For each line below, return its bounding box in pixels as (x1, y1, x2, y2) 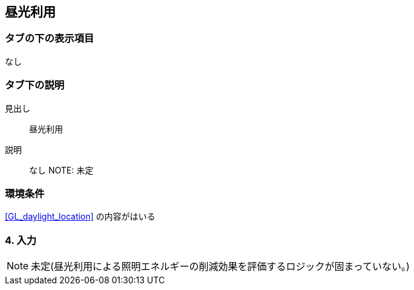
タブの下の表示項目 (5, 32, 94, 45)
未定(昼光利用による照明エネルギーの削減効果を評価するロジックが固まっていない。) (31, 260, 410, 273)
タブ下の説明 (5, 79, 65, 92)
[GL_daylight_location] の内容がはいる (5, 211, 156, 222)
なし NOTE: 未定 (29, 164, 94, 175)
